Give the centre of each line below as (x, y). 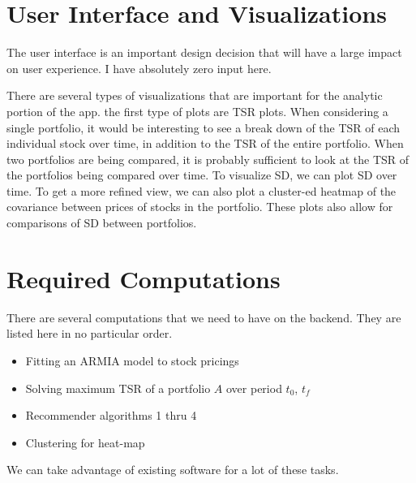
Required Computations (144, 278)
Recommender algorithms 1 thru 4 (111, 415)
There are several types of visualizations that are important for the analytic (195, 95)
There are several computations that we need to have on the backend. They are (204, 317)
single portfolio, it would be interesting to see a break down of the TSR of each (204, 127)
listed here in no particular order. (90, 333)
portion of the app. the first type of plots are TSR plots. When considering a (197, 111)
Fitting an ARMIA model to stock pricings (132, 360)
